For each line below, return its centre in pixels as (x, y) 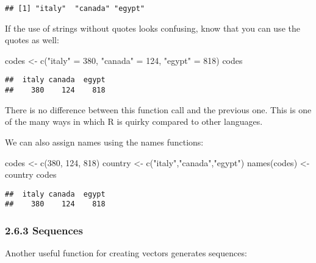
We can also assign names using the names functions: (104, 142)
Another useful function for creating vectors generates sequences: (126, 253)
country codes (31, 174)
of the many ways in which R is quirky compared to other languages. (134, 121)
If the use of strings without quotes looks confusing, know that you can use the (153, 28)
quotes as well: (32, 40)
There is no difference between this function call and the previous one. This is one (158, 109)
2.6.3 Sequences (44, 230)
